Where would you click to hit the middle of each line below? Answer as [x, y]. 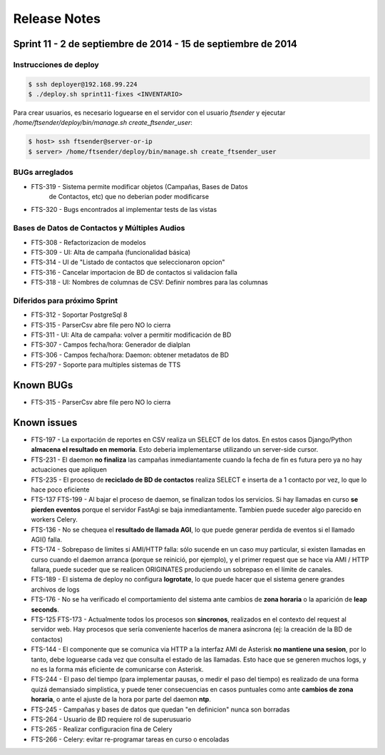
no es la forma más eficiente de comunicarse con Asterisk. [117, 669]
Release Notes [57, 19]
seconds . [45, 609]
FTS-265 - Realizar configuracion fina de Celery [102, 729]
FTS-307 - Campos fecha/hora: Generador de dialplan [111, 345]
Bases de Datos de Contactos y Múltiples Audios [99, 228]
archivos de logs [55, 589]
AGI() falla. [47, 539]
